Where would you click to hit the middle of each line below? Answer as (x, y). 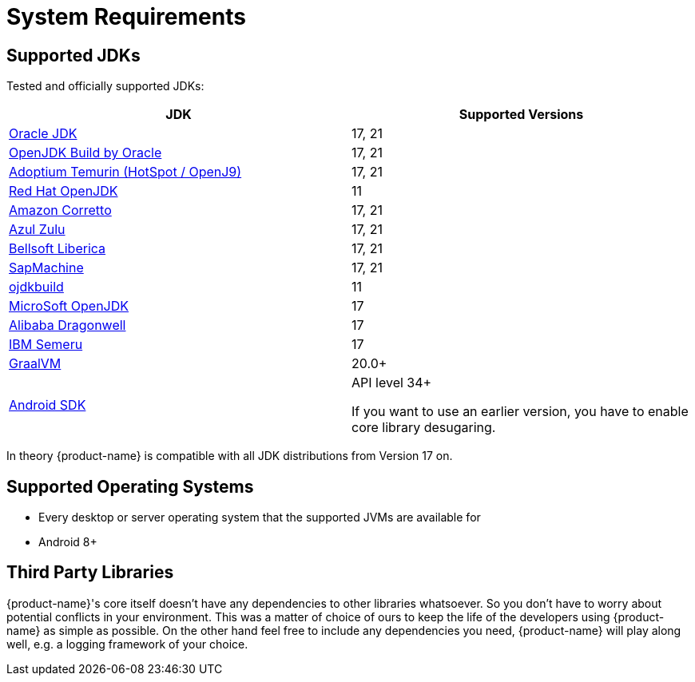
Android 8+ (68, 542)
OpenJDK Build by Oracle (85, 153)
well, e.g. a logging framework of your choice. (127, 644)
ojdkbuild (36, 287)
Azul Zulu (37, 230)
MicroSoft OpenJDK (69, 306)
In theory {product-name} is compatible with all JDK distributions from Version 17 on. (230, 456)
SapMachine (46, 268)
